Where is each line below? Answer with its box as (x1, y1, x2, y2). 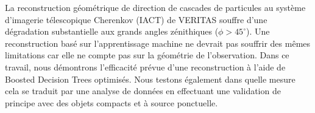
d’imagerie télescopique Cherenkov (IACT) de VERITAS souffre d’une (5, 13, 267, 26)
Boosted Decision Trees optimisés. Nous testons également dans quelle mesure (5, 72, 296, 85)
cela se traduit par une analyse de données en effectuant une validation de (5, 84, 281, 97)
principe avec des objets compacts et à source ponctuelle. (5, 96, 218, 109)
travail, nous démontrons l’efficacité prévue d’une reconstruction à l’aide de (5, 60, 286, 73)
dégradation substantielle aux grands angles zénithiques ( (5, 25, 219, 38)
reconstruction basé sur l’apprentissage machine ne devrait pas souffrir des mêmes (5, 36, 311, 49)
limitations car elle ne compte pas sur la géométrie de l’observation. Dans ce (5, 49, 289, 61)
